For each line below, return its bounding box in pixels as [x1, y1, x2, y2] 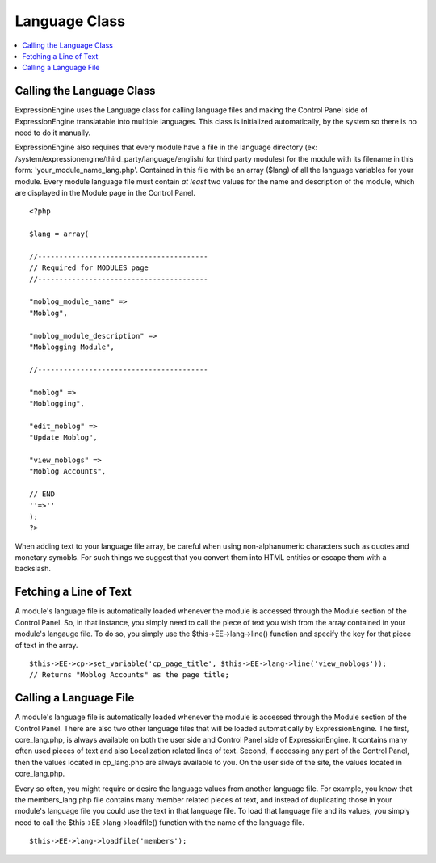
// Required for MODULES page [29, 263, 149, 272]
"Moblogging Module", [29, 343, 115, 352]
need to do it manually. [15, 128, 91, 137]
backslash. [15, 564, 52, 574]
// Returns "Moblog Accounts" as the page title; [29, 671, 230, 680]
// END [29, 490, 56, 499]
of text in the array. [15, 640, 78, 650]
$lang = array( [29, 229, 90, 238]
